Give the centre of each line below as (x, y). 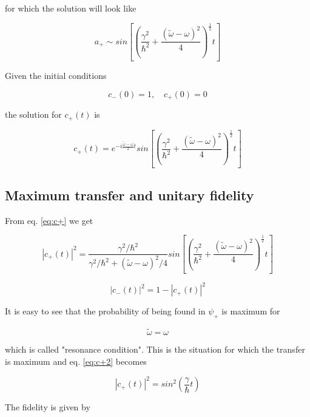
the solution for (33, 114)
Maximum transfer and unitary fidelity (130, 195)
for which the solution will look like (71, 8)
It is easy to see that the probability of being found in (105, 311)
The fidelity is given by (48, 407)
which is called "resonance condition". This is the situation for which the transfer (155, 349)
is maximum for (251, 311)
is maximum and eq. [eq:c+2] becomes (76, 361)
